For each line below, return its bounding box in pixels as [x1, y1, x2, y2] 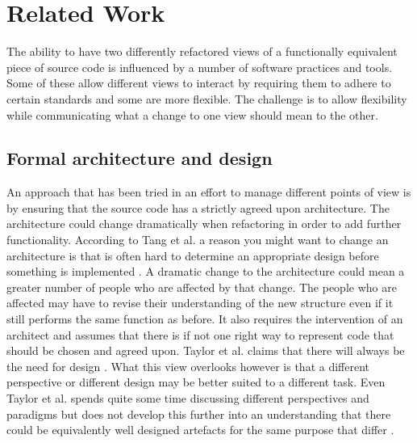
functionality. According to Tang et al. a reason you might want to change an [6, 231, 389, 248]
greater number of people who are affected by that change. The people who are [6, 278, 397, 295]
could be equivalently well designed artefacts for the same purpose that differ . [6, 421, 394, 438]
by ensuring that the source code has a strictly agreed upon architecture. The [6, 199, 390, 216]
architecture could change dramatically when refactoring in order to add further [6, 215, 402, 232]
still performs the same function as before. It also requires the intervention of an [6, 310, 403, 327]
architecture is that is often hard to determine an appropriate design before [6, 247, 379, 264]
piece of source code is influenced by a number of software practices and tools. [6, 58, 393, 75]
